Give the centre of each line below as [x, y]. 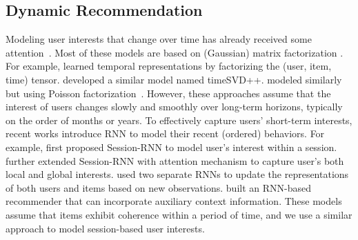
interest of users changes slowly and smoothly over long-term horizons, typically [174, 107]
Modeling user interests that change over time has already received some [159, 39]
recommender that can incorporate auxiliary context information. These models [174, 201]
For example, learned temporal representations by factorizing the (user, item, [169, 66]
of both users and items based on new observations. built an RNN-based [158, 187]
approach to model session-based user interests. [105, 228]
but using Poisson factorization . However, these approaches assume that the [168, 93]
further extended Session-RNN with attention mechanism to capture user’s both [175, 160]
